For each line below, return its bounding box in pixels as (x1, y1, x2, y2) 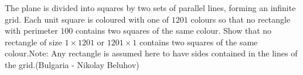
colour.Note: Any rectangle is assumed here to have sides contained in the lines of (5, 47, 298, 59)
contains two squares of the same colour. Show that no (76, 24, 272, 37)
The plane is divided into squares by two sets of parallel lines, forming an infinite (5, 2, 296, 13)
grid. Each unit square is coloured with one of (5, 13, 169, 25)
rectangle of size (5, 35, 62, 48)
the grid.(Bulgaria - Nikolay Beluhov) (5, 58, 139, 70)
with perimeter (5, 24, 58, 37)
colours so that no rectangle (190, 13, 291, 25)
